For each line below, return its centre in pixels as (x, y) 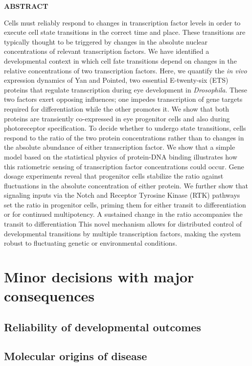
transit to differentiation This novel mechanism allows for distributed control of (123, 224)
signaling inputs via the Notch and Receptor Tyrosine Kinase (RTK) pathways (122, 195)
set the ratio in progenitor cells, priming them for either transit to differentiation (125, 204)
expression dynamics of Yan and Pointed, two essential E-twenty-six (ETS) (116, 80)
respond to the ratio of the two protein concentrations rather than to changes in (124, 137)
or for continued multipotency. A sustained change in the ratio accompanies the (123, 214)
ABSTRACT (26, 6)
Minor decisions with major (99, 277)
